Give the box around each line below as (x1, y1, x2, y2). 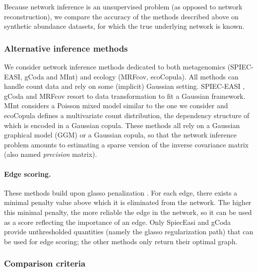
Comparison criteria (4, 257, 86, 270)
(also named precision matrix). (4, 149, 97, 159)
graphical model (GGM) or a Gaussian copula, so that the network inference (4, 130, 237, 140)
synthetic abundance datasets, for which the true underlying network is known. (4, 21, 245, 31)
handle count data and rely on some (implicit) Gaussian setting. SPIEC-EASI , (4, 81, 245, 91)
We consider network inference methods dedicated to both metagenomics (4, 62, 225, 71)
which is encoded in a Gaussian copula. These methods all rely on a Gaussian (4, 120, 240, 130)
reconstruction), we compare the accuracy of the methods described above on (4, 11, 239, 21)
